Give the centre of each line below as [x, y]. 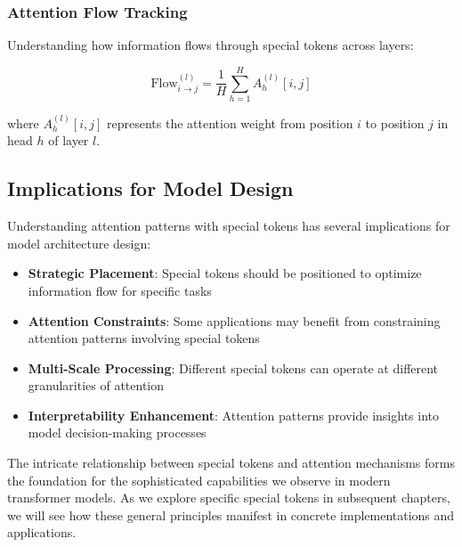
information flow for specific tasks [120, 290]
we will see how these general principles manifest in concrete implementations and [231, 514]
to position [395, 122]
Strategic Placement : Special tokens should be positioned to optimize [225, 273]
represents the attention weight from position [230, 122]
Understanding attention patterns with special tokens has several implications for [229, 226]
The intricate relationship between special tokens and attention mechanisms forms [231, 463]
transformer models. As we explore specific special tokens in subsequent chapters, [229, 498]
